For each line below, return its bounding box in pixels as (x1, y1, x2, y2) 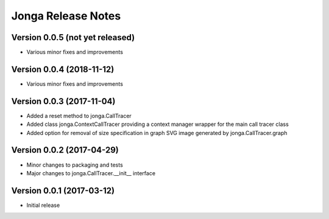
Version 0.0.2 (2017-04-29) (11, 145, 119, 155)
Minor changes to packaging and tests (26, 161, 123, 169)
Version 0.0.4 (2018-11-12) (11, 64, 115, 74)
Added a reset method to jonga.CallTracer (26, 112, 132, 119)
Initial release (26, 201, 60, 209)
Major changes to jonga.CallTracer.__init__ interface (26, 169, 155, 176)
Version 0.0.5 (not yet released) (11, 32, 135, 43)
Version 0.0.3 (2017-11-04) (11, 96, 116, 106)
